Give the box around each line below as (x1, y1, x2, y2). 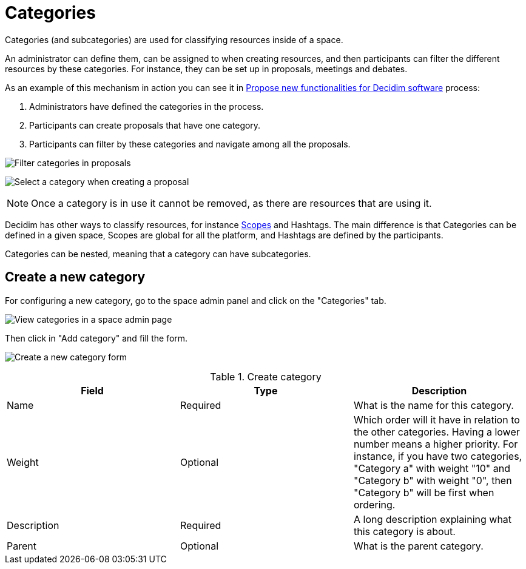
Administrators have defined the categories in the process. (29, 101, 264, 112)
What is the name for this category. (353, 399, 514, 411)
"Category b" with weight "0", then (353, 474, 512, 487)
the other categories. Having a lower (353, 425, 520, 438)
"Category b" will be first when (353, 486, 494, 499)
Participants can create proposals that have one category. (29, 120, 261, 130)
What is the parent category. (353, 539, 484, 552)
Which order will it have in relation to (353, 413, 520, 426)
